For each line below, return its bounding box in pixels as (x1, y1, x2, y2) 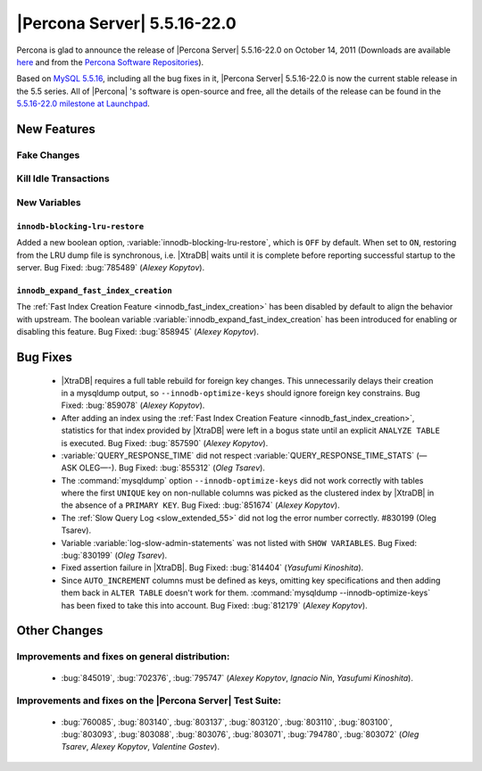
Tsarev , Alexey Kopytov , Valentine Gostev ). (61, 742, 220, 752)
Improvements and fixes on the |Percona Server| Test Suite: (16, 694, 281, 707)
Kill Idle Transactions (16, 172, 111, 185)
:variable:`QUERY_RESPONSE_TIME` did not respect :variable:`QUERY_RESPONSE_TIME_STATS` (61, 450, 415, 460)
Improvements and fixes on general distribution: (16, 651, 230, 663)
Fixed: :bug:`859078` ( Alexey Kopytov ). (61, 400, 205, 410)
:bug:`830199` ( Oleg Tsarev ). (61, 550, 168, 561)
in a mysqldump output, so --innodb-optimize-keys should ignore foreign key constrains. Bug (61, 387, 420, 398)
